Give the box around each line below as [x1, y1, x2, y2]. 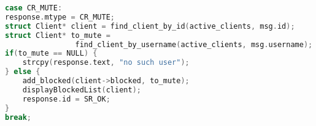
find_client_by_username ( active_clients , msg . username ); [75, 40, 313, 49]
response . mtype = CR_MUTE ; [5, 12, 115, 21]
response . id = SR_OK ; [22, 94, 110, 103]
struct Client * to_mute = [5, 31, 110, 40]
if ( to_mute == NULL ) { [5, 49, 98, 58]
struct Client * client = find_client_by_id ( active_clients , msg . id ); [5, 21, 295, 31]
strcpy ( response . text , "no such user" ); [22, 58, 190, 67]
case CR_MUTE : [5, 4, 63, 12]
